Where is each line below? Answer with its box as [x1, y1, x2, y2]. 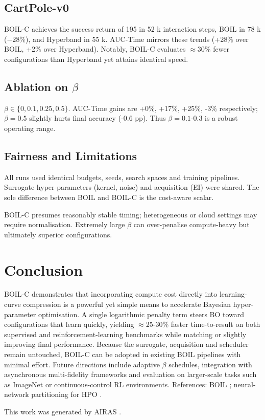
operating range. [4, 122, 56, 133]
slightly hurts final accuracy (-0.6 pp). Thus [29, 113, 166, 123]
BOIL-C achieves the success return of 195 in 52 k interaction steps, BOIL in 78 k [4, 24, 261, 34]
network [4, 389, 29, 400]
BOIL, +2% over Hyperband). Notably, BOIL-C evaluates [4, 43, 186, 54]
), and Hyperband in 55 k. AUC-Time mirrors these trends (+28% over [26, 33, 249, 44]
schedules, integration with [168, 359, 252, 369]
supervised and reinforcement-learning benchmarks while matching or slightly [4, 328, 247, 339]
